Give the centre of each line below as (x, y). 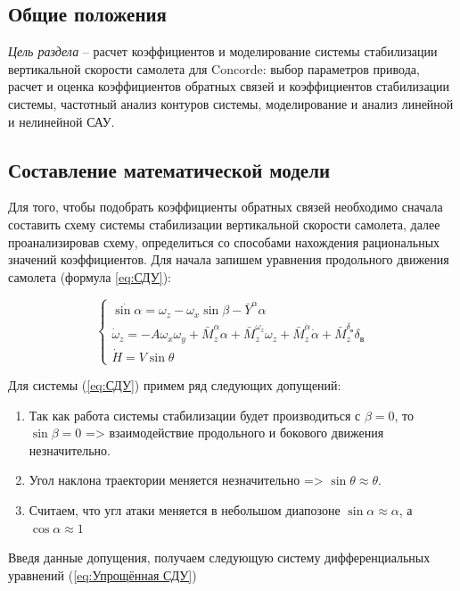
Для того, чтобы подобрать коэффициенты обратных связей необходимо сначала (226, 207)
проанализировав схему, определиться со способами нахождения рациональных (224, 241)
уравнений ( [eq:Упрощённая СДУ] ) (103, 574)
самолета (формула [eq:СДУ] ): (90, 276)
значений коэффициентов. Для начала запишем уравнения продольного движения (229, 259)
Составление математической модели (169, 169)
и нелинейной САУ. (62, 121)
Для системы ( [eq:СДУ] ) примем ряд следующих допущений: (175, 385)
